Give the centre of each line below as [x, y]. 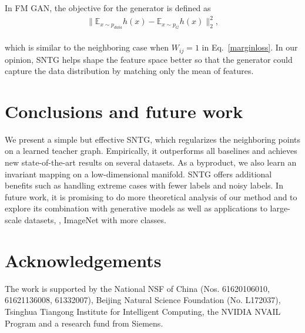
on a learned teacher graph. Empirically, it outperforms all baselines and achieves [151, 151]
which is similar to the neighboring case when [87, 47]
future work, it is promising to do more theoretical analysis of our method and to [151, 196]
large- [280, 208]
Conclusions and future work [124, 111]
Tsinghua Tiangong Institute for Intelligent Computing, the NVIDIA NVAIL [143, 311]
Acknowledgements [83, 260]
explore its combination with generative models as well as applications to [136, 208]
